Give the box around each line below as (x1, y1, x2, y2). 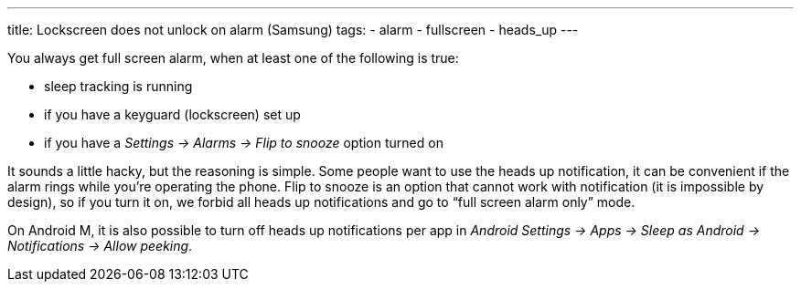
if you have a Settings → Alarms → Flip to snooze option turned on (44, 135, 443, 150)
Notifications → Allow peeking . (7, 238, 193, 253)
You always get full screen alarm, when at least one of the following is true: (7, 50, 459, 66)
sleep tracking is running (44, 78, 193, 94)
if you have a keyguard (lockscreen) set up (44, 107, 301, 122)
